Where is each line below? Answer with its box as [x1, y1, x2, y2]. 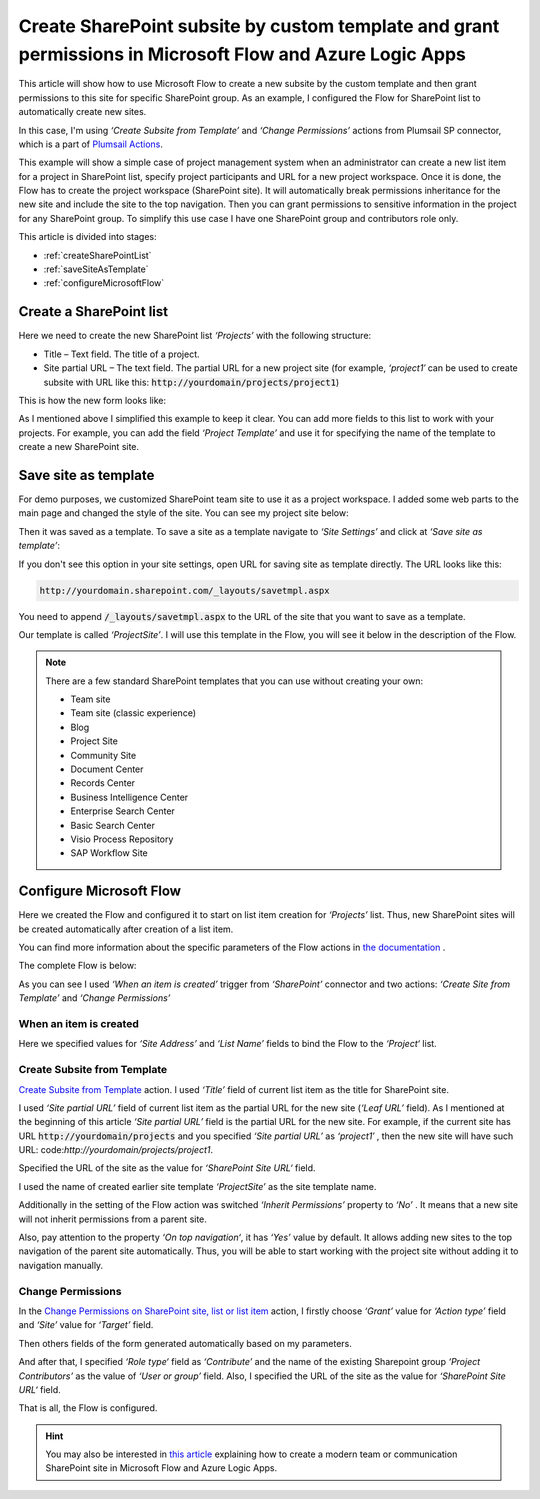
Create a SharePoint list [18, 303, 169, 320]
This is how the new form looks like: [18, 394, 167, 406]
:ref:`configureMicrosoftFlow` [43, 277, 165, 289]
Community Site [70, 749, 137, 761]
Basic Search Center [70, 819, 155, 831]
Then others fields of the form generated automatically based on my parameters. [18, 1337, 352, 1349]
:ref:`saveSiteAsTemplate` [43, 263, 149, 275]
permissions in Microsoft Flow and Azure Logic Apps [18, 43, 467, 65]
